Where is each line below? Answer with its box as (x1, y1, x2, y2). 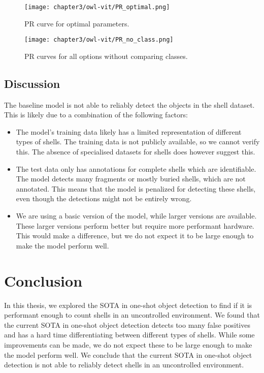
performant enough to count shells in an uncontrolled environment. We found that (4, 309, 260, 320)
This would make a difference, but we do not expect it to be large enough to (16, 230, 254, 241)
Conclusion (4, 270, 83, 291)
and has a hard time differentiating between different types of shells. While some (4, 329, 255, 340)
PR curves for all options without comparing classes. (24, 50, 188, 61)
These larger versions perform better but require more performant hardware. (16, 220, 254, 231)
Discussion (4, 75, 60, 91)
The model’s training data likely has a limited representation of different (16, 126, 242, 137)
